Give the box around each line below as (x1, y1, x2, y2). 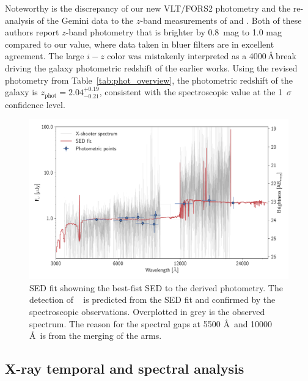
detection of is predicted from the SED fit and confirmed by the (29, 293, 276, 306)
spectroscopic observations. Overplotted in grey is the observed (29, 305, 265, 318)
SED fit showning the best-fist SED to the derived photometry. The (29, 281, 283, 294)
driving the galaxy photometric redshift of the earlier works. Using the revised (5, 61, 298, 74)
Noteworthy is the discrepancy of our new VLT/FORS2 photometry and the (5, 2, 291, 14)
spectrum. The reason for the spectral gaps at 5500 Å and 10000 (29, 317, 273, 330)
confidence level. (5, 98, 65, 111)
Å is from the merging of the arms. (29, 329, 162, 342)
